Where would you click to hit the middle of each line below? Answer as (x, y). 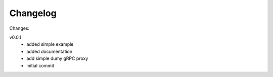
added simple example (50, 44)
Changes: (19, 28)
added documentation (50, 51)
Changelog (33, 13)
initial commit (40, 65)
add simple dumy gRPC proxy (57, 58)
